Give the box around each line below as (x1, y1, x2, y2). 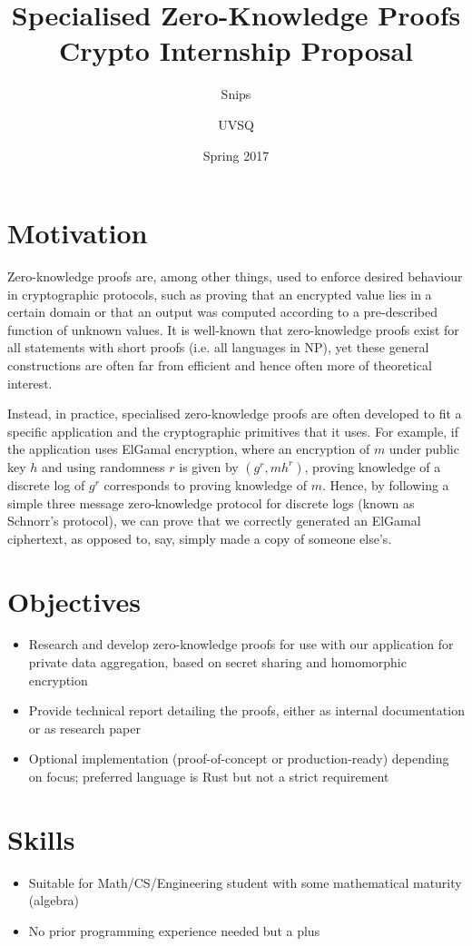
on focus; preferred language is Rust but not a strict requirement (28, 767, 389, 786)
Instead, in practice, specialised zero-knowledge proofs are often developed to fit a (7, 404, 462, 423)
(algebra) (28, 891, 80, 910)
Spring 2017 (202, 145, 270, 164)
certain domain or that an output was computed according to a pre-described (7, 302, 438, 321)
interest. (7, 373, 53, 392)
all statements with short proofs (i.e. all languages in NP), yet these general (7, 338, 429, 357)
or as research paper (28, 718, 141, 737)
